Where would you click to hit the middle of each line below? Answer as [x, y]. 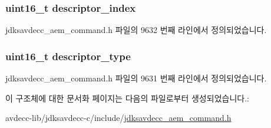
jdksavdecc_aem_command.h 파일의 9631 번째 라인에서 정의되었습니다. [136, 78]
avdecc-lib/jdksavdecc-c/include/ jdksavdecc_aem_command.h [118, 118]
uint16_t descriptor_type [68, 56]
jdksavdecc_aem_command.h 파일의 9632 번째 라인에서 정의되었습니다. [136, 30]
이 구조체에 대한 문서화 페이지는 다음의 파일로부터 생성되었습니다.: [127, 98]
